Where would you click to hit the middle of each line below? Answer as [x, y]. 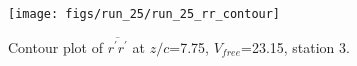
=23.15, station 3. [295, 46]
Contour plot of [55, 46]
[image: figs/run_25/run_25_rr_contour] [144, 14]
